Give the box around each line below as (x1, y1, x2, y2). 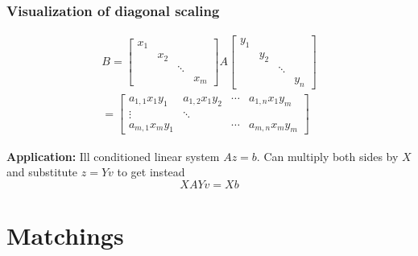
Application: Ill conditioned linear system (6, 147, 220, 164)
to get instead (117, 163, 185, 180)
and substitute (6, 163, 78, 180)
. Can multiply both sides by (256, 147, 399, 164)
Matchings (6, 218, 124, 251)
